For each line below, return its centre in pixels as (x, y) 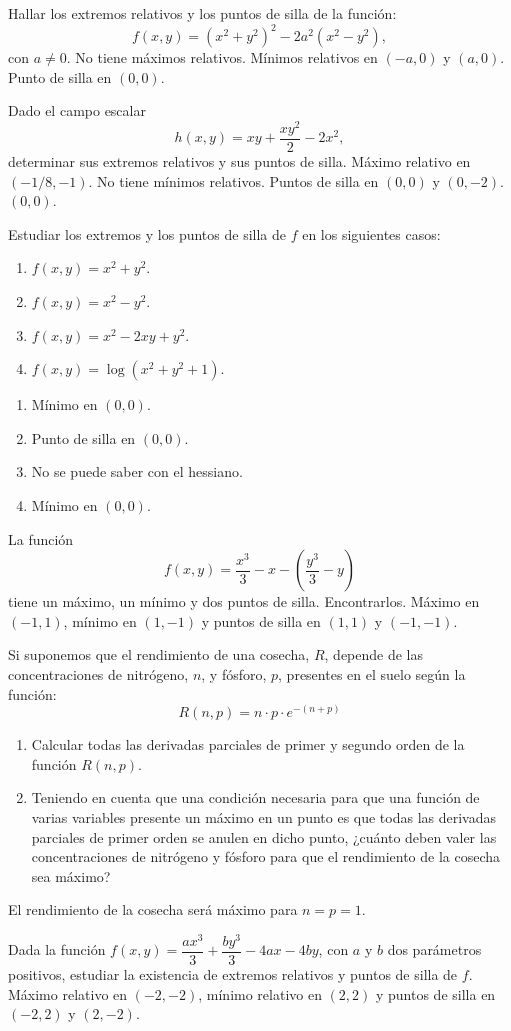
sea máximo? (71, 875)
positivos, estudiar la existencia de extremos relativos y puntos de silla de (233, 974)
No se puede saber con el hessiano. (137, 471)
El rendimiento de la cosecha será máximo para (153, 909)
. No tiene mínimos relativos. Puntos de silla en (233, 180)
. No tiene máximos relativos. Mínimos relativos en (222, 57)
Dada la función (57, 949)
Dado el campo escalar (77, 110)
